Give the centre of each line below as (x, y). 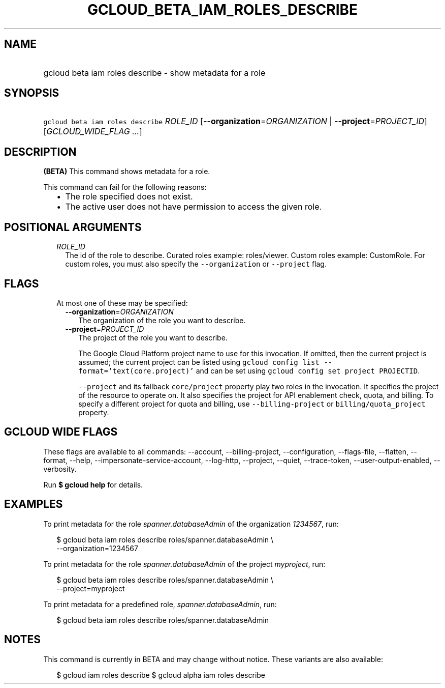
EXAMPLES (34, 504)
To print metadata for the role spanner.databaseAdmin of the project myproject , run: (184, 564)
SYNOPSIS (32, 93)
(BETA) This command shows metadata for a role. (127, 171)
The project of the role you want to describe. (153, 337)
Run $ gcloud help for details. (93, 484)
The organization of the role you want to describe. (162, 320)
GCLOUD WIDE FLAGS (61, 432)
